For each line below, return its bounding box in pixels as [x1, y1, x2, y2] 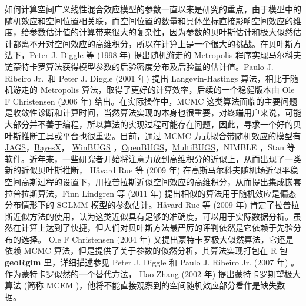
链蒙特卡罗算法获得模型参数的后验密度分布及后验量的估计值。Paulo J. [5, 60, 274, 72]
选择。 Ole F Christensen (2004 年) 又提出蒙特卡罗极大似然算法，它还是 [21, 233, 294, 245]
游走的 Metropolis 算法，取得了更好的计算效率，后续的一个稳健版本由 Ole [12, 83, 295, 96]
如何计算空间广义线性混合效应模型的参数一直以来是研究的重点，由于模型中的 [5, 3, 301, 15]
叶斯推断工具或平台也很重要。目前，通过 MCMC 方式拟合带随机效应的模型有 [5, 129, 301, 142]
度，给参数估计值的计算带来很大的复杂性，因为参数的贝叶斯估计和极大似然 [5, 26, 293, 38]
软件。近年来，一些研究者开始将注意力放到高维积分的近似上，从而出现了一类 [5, 152, 301, 164]
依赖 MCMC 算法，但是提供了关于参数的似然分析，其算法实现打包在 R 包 [5, 244, 288, 257]
